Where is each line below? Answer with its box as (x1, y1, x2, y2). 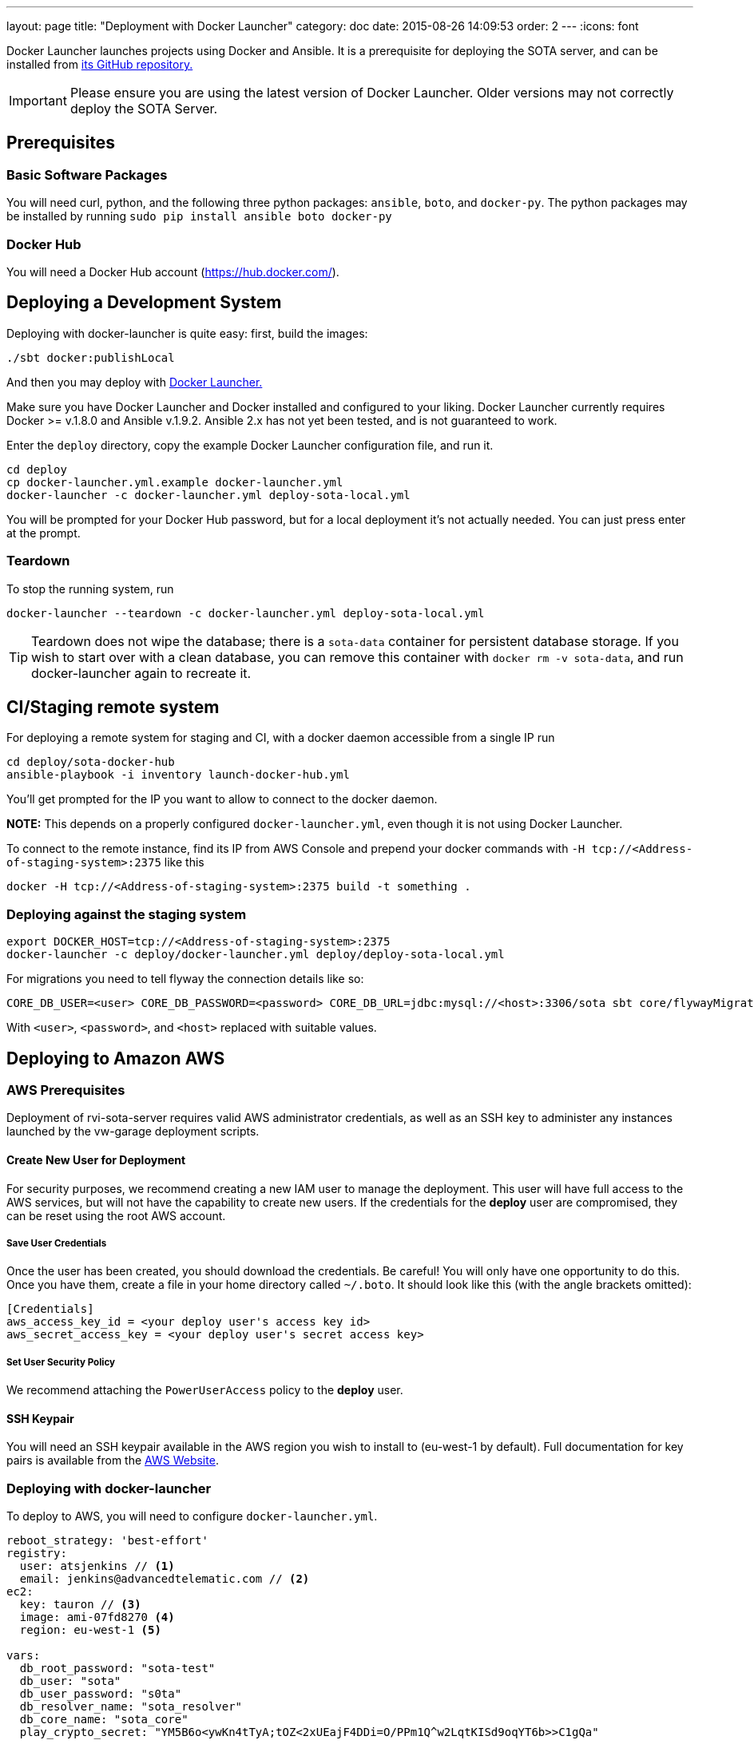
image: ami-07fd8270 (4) (19, 1611, 175, 1624)
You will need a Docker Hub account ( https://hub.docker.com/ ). (6, 264, 339, 279)
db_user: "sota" (19, 1675, 121, 1688)
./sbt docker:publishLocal (6, 351, 175, 364)
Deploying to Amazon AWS (6, 1048, 225, 1068)
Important (9, 93, 67, 109)
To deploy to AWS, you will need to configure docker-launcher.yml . (6, 1509, 378, 1524)
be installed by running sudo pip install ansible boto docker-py (6, 209, 392, 224)
